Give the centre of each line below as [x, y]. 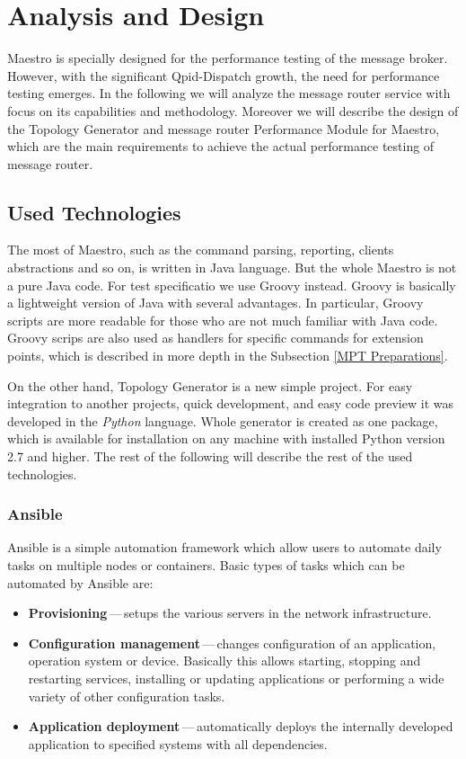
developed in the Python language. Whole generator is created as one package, [223, 420]
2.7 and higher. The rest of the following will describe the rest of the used [210, 456]
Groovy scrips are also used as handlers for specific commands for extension [215, 338]
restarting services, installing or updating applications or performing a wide [236, 678]
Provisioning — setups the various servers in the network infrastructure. [230, 613]
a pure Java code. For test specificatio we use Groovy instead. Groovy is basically [232, 285]
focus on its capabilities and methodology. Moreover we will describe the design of [233, 110]
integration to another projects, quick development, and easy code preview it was [230, 403]
